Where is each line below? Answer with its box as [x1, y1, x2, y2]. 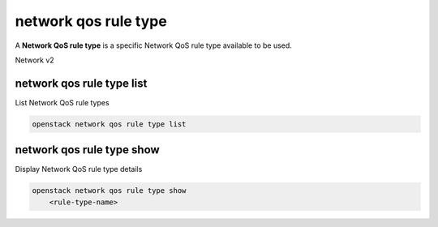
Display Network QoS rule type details [15, 165, 143, 174]
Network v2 [15, 55, 54, 65]
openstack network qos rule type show [32, 186, 187, 195]
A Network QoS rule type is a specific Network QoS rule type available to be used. [15, 41, 292, 50]
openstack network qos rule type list [32, 119, 187, 129]
